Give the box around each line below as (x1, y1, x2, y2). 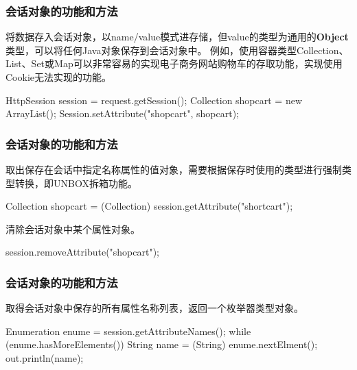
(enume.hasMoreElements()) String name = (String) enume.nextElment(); (5, 337, 318, 351)
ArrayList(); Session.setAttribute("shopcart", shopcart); (5, 106, 239, 121)
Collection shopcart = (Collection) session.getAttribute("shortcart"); (5, 199, 293, 213)
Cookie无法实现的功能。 (5, 70, 111, 84)
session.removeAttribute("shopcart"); (5, 245, 160, 259)
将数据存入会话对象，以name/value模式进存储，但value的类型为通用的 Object (5, 29, 349, 44)
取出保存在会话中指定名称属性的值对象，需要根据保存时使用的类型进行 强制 (5, 162, 342, 176)
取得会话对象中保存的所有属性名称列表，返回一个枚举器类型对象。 (5, 301, 303, 315)
